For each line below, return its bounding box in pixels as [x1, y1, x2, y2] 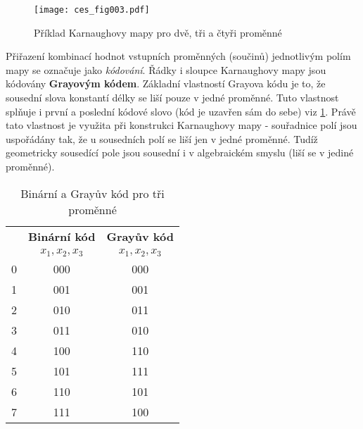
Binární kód [28, 228, 96, 244]
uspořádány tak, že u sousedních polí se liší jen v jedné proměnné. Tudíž [6, 131, 318, 146]
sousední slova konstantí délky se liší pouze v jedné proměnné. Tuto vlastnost [6, 90, 339, 105]
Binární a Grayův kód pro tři [20, 185, 165, 201]
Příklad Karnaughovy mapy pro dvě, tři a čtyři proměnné [34, 25, 282, 39]
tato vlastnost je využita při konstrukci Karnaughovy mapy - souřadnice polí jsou [6, 118, 357, 132]
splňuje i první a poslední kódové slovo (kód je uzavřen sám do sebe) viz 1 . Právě [6, 104, 356, 118]
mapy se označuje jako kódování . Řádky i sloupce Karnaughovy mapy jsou [6, 62, 326, 77]
